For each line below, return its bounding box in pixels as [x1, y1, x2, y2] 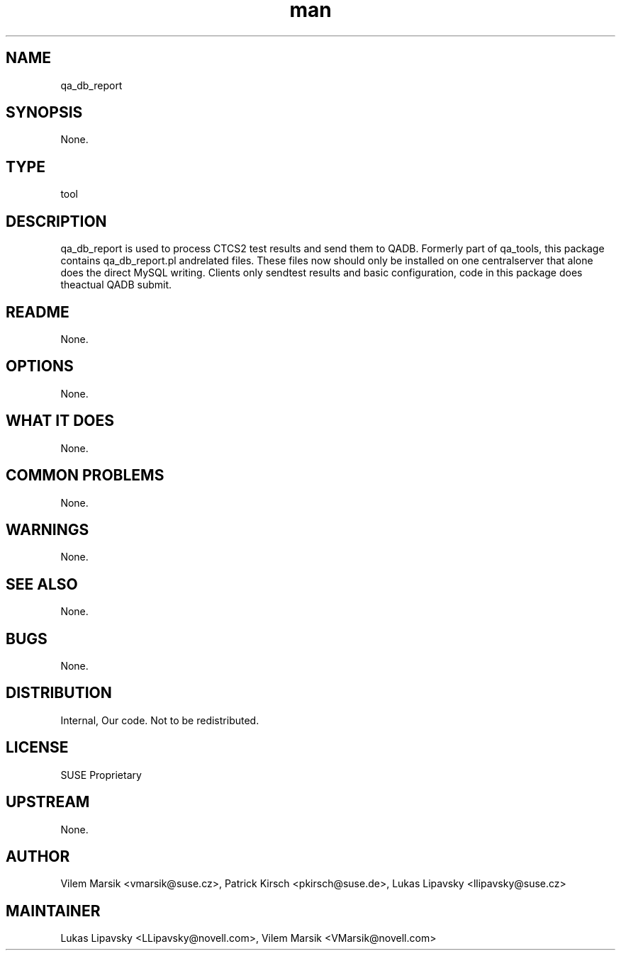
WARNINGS [6, 520, 89, 539]
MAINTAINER [6, 901, 101, 920]
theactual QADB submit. [60, 279, 172, 291]
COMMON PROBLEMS [6, 466, 164, 485]
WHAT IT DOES [6, 412, 115, 430]
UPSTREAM [6, 793, 90, 811]
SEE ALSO [6, 575, 78, 593]
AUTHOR [6, 847, 70, 865]
